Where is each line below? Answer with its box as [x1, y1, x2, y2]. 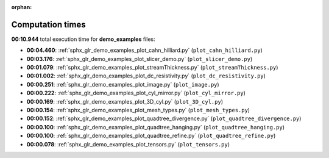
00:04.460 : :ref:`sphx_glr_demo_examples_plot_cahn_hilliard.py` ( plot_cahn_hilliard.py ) [26, 46, 263, 54]
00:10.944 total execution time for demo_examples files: [11, 35, 155, 43]
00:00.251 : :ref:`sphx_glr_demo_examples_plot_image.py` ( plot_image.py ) [26, 81, 219, 88]
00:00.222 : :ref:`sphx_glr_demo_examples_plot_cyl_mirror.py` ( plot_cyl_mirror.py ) [26, 89, 246, 97]
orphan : [11, 4, 32, 10]
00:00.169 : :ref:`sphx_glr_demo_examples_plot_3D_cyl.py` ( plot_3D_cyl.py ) [26, 98, 224, 105]
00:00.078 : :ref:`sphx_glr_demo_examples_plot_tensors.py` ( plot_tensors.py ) [26, 140, 230, 148]
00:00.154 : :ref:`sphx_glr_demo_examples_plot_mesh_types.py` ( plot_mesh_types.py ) [26, 107, 250, 114]
